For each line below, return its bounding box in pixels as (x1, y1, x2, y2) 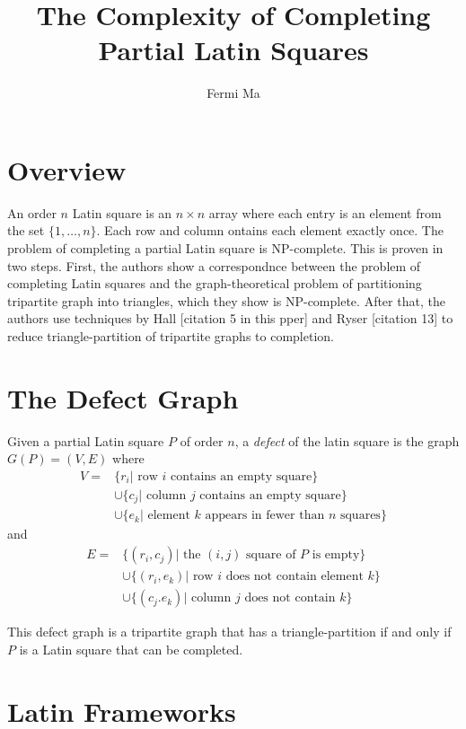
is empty (312, 549, 360, 562)
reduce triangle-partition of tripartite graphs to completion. (7, 327, 334, 345)
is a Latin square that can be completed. (19, 639, 243, 658)
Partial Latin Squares (98, 31, 369, 68)
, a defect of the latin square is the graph (234, 431, 460, 450)
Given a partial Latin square (7, 431, 164, 450)
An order (7, 203, 57, 222)
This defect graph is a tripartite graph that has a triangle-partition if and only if (7, 622, 452, 641)
